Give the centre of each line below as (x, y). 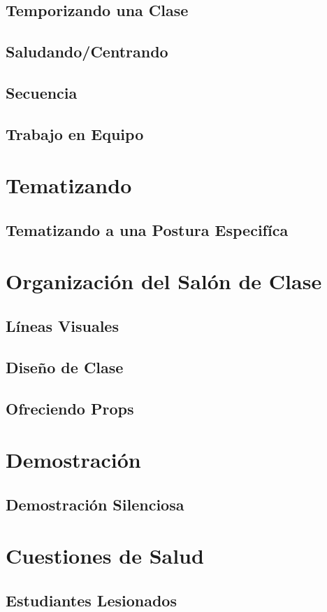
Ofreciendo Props (70, 408)
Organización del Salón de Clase (164, 281)
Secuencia (42, 92)
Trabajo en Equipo (75, 133)
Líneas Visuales (62, 326)
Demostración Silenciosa (95, 504)
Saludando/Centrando (87, 51)
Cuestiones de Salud (105, 556)
